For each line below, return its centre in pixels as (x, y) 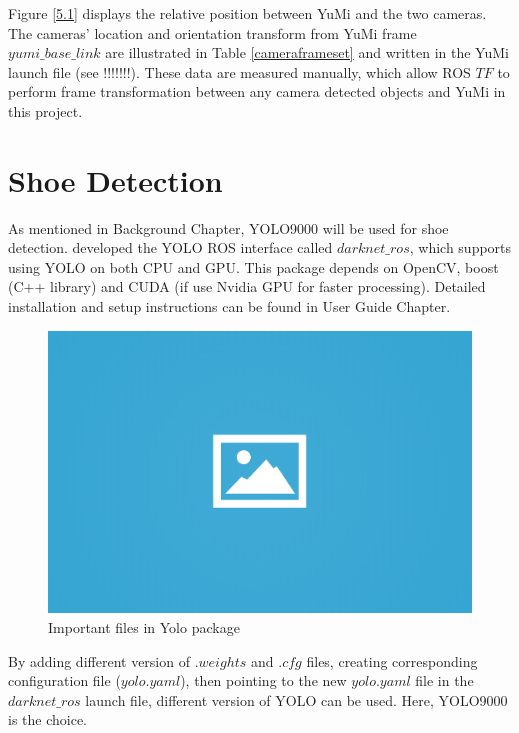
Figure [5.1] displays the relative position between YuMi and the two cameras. (247, 13)
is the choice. (48, 719)
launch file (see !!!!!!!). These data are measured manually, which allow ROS (239, 71)
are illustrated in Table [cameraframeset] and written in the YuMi (307, 52)
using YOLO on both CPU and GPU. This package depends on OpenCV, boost (253, 266)
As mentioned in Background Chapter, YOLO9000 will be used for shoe (228, 227)
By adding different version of (99, 660)
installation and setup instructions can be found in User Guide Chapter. (229, 306)
